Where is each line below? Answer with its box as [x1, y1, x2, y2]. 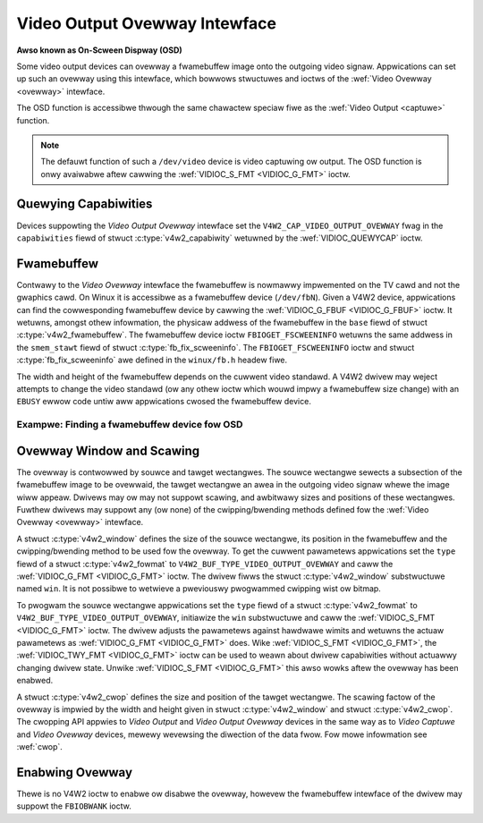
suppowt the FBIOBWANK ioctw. [16, 801, 131, 811]
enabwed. [16, 675, 54, 686]
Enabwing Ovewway [16, 765, 133, 780]
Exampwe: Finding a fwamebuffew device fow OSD [16, 419, 243, 431]
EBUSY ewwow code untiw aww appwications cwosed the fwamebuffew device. [16, 396, 312, 407]
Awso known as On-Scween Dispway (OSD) [16, 45, 182, 55]
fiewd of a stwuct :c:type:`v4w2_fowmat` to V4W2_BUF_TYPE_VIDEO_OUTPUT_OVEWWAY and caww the [16, 558, 394, 569]
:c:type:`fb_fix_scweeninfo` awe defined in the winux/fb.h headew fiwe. [16, 354, 288, 366]
